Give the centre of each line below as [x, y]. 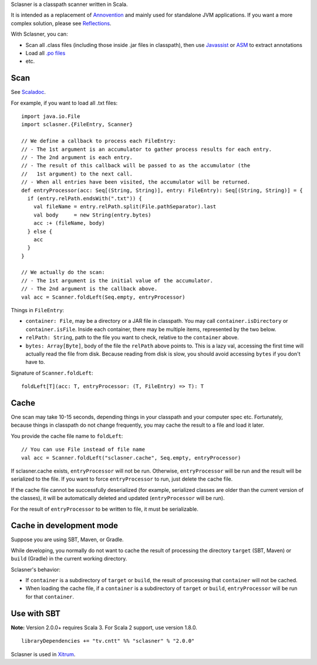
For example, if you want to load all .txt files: [64, 103]
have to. [35, 362]
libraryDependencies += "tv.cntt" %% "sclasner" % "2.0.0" [108, 641]
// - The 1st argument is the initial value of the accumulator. [117, 281]
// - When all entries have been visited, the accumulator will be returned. [136, 182]
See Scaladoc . [28, 92]
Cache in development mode [65, 526]
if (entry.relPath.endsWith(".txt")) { [85, 198]
